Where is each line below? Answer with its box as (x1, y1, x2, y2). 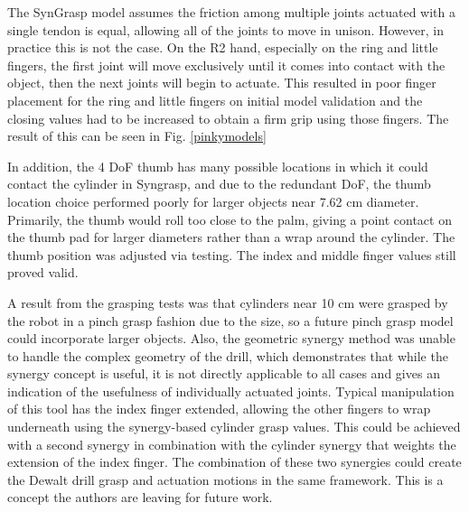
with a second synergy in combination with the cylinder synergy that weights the (7, 434, 456, 453)
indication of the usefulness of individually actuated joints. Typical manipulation (7, 381, 455, 400)
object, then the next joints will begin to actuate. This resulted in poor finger (7, 73, 436, 92)
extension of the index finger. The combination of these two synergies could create (7, 452, 462, 471)
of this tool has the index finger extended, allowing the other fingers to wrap (7, 399, 431, 418)
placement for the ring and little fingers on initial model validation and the (7, 90, 423, 109)
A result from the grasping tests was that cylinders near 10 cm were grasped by (7, 293, 448, 312)
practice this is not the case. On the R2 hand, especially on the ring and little (7, 38, 438, 57)
